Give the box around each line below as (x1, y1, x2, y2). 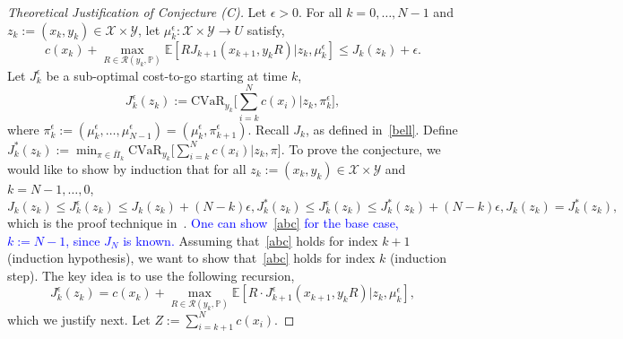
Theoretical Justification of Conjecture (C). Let (7, 3, 267, 21)
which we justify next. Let (7, 309, 151, 328)
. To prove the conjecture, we (281, 139, 441, 158)
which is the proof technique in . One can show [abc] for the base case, (7, 213, 399, 232)
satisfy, (247, 20, 285, 39)
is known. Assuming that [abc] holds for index (123, 230, 378, 249)
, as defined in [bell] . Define (305, 119, 458, 138)
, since (65, 230, 100, 249)
